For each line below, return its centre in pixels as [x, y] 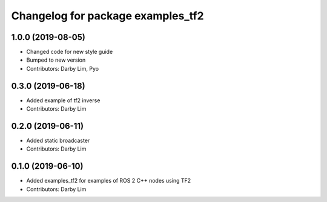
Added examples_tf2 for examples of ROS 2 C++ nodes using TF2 [109, 181]
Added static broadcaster [58, 141]
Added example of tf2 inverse [63, 100]
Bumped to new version [56, 60]
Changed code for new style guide [70, 52]
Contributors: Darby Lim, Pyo [63, 68]
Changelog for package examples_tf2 [107, 16]
